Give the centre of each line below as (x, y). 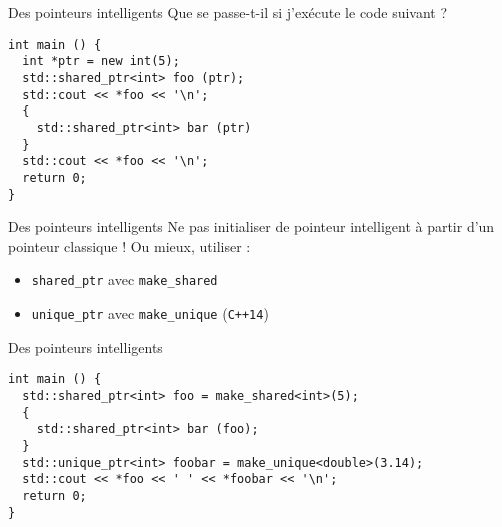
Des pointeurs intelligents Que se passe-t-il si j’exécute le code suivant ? (228, 12)
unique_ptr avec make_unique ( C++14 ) (150, 313)
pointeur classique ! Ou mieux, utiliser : (129, 245)
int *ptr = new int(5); (101, 61)
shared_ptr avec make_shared (124, 279)
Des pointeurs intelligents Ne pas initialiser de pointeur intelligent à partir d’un (251, 226)
